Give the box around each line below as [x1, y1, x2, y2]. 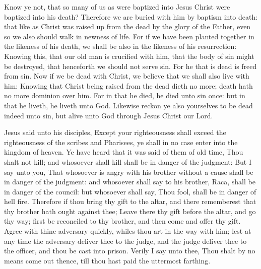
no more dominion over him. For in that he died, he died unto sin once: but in [4, 90, 245, 101]
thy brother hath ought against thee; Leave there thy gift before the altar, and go [4, 206, 256, 216]
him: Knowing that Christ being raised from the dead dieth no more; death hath [4, 80, 253, 91]
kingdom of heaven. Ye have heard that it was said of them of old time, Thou [4, 147, 243, 157]
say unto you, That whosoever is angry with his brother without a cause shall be [4, 166, 253, 177]
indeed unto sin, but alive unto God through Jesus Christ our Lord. [4, 110, 213, 120]
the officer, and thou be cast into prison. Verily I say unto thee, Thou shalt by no [4, 245, 255, 256]
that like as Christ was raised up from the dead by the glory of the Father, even [4, 21, 251, 32]
